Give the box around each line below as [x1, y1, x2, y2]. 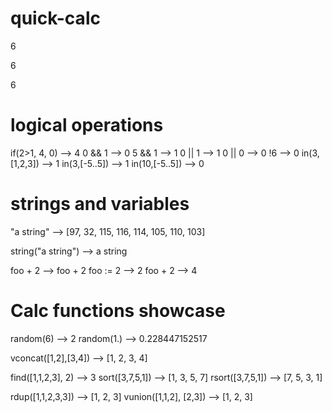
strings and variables [10, 193, 190, 216]
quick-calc [10, 7, 101, 30]
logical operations [10, 114, 164, 137]
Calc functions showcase [10, 300, 226, 322]
